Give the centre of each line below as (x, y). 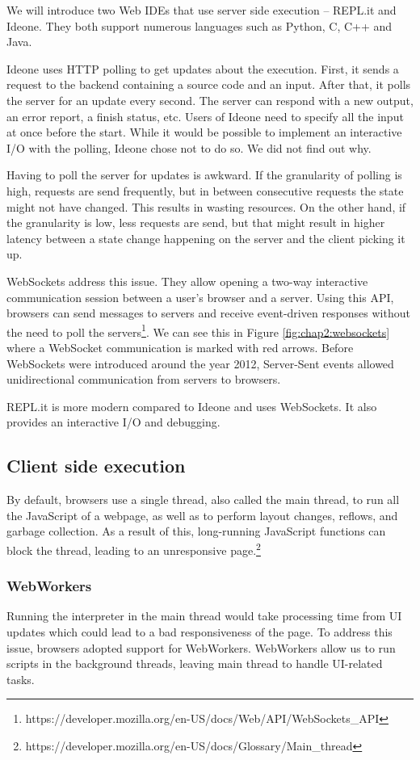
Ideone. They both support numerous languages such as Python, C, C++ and (199, 25)
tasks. (21, 679)
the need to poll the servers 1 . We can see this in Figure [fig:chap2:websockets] (198, 330)
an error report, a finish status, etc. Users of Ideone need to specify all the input (205, 116)
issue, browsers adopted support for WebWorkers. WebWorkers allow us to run (201, 647)
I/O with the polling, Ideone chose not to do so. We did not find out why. (189, 147)
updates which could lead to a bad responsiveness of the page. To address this (199, 631)
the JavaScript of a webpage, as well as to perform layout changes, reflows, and (202, 515)
